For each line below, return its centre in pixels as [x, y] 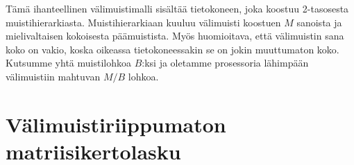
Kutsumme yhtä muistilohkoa [68, 63]
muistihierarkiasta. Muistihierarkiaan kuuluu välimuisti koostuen [143, 22]
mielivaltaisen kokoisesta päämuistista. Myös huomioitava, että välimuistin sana [175, 36]
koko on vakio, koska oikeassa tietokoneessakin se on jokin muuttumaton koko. [172, 49]
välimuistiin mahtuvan [53, 76]
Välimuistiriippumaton [116, 124]
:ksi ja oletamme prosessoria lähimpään [225, 63]
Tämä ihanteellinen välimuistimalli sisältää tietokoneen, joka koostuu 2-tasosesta [177, 8]
